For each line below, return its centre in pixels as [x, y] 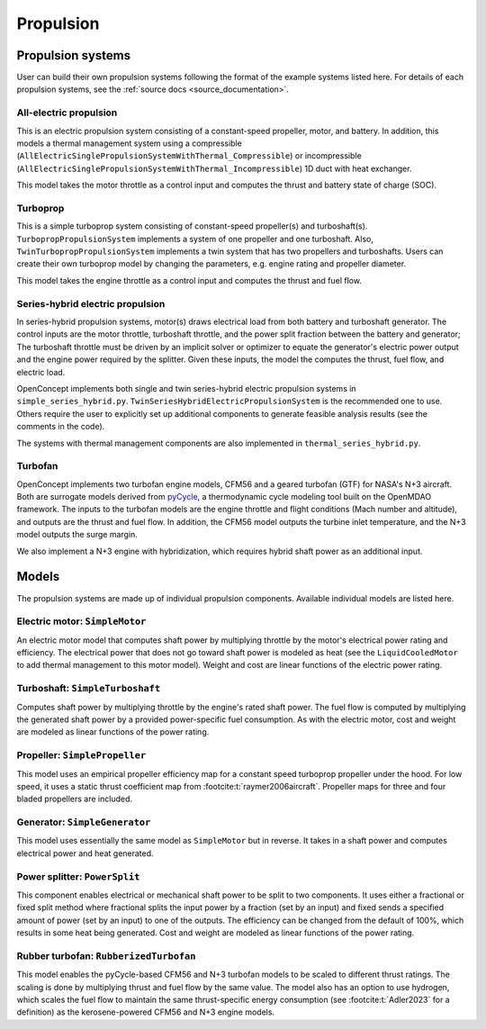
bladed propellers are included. [75, 799]
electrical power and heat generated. [85, 853]
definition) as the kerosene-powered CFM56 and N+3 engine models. [145, 1012]
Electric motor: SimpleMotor [81, 621]
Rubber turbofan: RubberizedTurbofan [106, 956]
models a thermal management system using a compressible [129, 143]
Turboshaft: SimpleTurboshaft [89, 689]
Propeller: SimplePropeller [81, 755]
